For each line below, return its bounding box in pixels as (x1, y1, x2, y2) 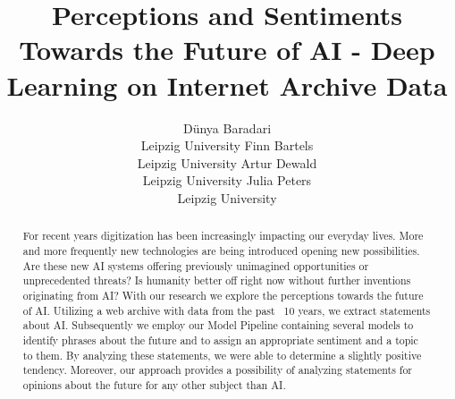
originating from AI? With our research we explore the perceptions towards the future (22, 287, 424, 302)
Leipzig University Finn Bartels (140, 136, 314, 155)
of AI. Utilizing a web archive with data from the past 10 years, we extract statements (22, 302, 431, 318)
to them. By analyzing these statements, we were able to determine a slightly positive (22, 347, 422, 362)
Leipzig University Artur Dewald (137, 153, 317, 172)
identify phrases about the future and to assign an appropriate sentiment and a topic (22, 332, 418, 347)
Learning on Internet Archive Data (6, 66, 448, 103)
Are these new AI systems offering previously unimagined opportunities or (22, 258, 369, 273)
